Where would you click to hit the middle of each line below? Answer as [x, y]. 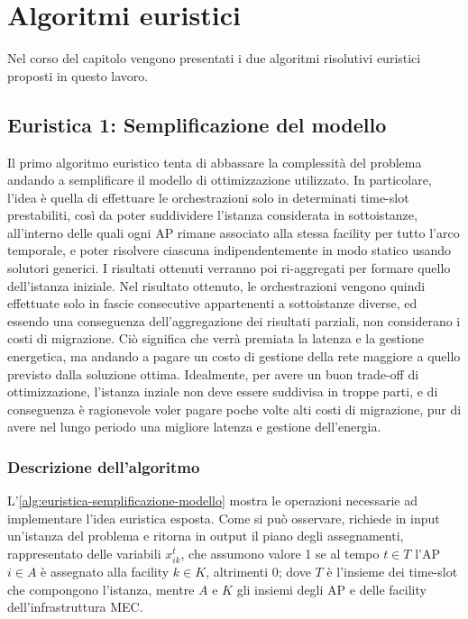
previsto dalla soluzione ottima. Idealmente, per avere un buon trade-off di [213, 373]
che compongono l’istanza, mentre [101, 589]
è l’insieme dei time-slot [392, 572]
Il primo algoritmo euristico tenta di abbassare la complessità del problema [215, 162]
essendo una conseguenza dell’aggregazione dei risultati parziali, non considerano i [234, 320]
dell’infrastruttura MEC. [75, 607]
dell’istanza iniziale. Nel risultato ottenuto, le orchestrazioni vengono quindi [216, 285]
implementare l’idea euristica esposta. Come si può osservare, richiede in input [224, 518]
